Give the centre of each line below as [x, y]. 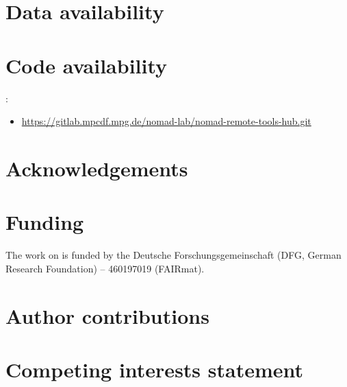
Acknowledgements [97, 168]
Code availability [87, 65]
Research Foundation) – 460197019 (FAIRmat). [105, 268]
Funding [45, 222]
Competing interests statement [155, 369]
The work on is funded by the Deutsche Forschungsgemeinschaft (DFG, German [173, 255]
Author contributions [107, 315]
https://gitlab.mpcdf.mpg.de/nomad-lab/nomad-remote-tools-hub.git [166, 121]
